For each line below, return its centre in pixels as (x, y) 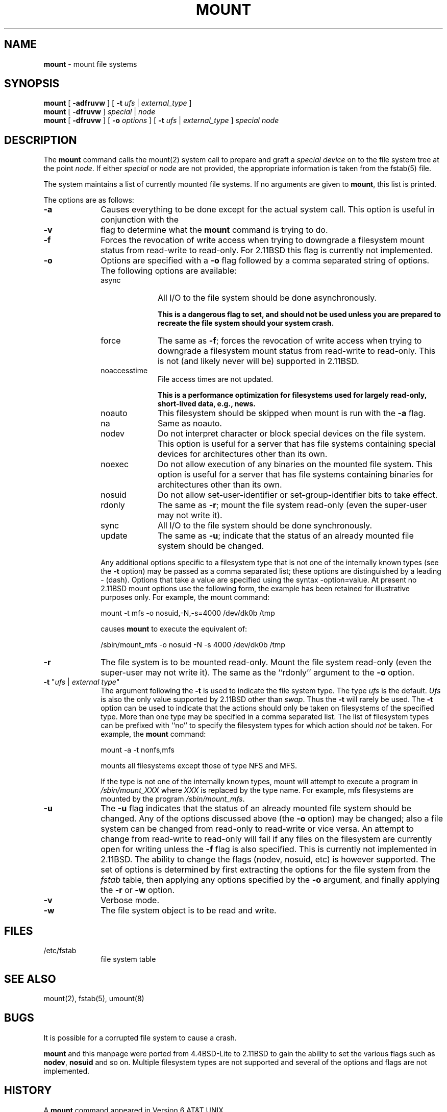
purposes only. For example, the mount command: (185, 597)
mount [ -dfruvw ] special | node (100, 112)
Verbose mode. (130, 900)
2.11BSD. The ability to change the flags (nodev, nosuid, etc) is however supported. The (268, 860)
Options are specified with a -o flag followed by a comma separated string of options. (265, 261)
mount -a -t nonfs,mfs (138, 750)
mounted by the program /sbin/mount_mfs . (173, 799)
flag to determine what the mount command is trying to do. (214, 230)
